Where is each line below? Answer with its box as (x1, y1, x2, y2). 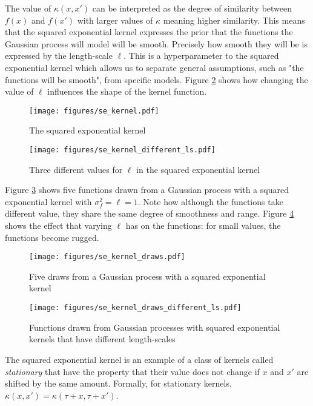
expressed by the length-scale (5, 49, 113, 62)
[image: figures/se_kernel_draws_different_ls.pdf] (29, 303, 242, 313)
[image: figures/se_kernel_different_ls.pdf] (29, 146, 216, 154)
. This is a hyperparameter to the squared (124, 49, 279, 62)
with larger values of (77, 13, 153, 26)
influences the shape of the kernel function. (47, 85, 207, 98)
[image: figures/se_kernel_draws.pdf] (29, 252, 185, 262)
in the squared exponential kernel (136, 163, 260, 175)
